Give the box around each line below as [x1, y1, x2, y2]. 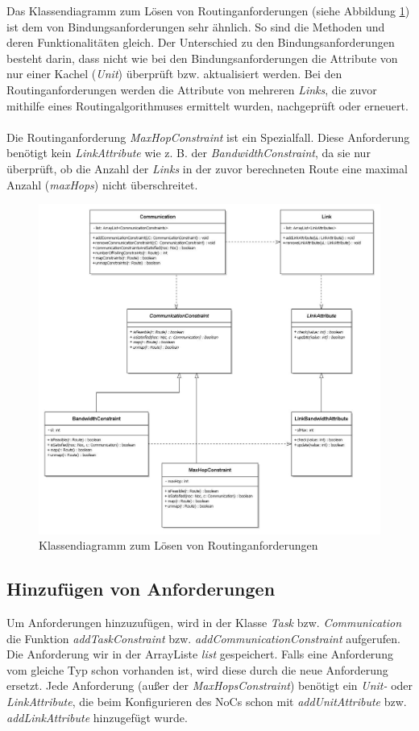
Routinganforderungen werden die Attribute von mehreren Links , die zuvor [6, 81, 377, 98]
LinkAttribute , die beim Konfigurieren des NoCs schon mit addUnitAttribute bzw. [6, 692, 407, 709]
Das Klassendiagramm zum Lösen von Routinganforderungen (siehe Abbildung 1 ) [6, 2, 410, 19]
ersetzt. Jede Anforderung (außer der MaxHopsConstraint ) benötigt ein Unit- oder [6, 677, 413, 694]
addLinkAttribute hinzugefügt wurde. [6, 708, 188, 725]
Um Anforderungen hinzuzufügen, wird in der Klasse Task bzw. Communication [6, 614, 402, 631]
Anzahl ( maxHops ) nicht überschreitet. [6, 176, 198, 193]
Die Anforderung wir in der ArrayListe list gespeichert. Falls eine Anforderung [6, 646, 393, 662]
